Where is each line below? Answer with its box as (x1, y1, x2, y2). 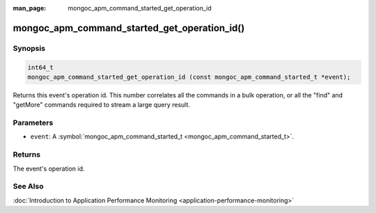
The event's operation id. (13, 164, 85, 173)
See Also (13, 182, 44, 191)
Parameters (13, 118, 54, 128)
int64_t (27, 63, 54, 71)
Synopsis (13, 43, 45, 53)
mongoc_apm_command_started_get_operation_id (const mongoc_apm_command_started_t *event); (27, 73, 351, 81)
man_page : (13, 4, 47, 12)
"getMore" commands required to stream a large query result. (13, 101, 191, 109)
